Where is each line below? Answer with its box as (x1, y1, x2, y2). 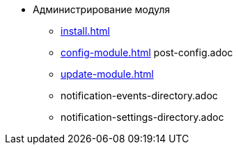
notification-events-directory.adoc (61, 90, 219, 101)
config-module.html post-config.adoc (61, 47, 233, 58)
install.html (61, 25, 110, 37)
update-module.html (61, 68, 154, 80)
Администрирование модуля (33, 3, 170, 15)
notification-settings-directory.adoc (61, 111, 224, 123)
